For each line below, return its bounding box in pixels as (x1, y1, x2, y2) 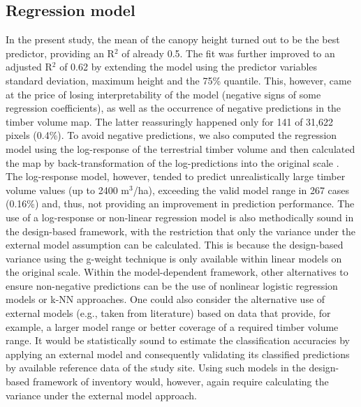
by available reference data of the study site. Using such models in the (6, 360, 306, 375)
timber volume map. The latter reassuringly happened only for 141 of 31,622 (6, 114, 333, 128)
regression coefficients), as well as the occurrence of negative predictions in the (6, 101, 341, 115)
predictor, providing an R (6, 45, 115, 60)
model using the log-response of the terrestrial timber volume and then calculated (6, 141, 355, 156)
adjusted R (6, 59, 52, 74)
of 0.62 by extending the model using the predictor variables (59, 59, 318, 74)
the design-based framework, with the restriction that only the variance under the (6, 223, 355, 238)
